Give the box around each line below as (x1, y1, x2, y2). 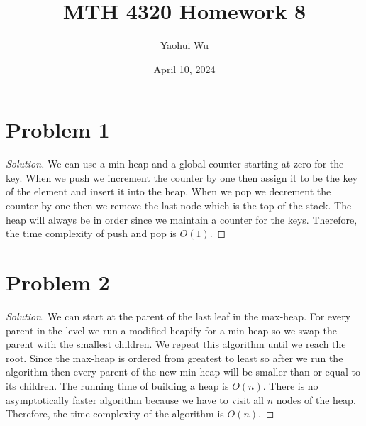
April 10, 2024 (153, 61, 216, 76)
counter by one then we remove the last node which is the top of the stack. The (6, 198, 352, 213)
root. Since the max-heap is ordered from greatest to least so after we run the (6, 350, 343, 365)
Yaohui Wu (160, 38, 209, 53)
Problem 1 (6, 115, 110, 144)
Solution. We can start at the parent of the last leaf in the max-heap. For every (6, 308, 351, 323)
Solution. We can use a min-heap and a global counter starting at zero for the (6, 156, 344, 171)
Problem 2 (6, 268, 110, 296)
